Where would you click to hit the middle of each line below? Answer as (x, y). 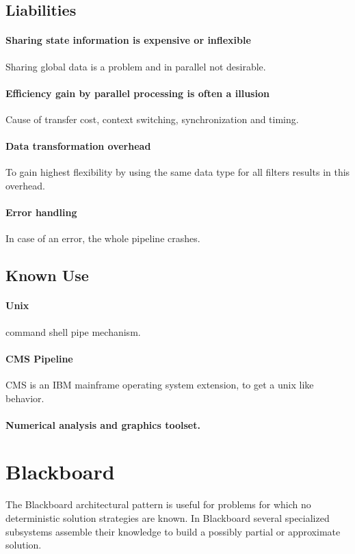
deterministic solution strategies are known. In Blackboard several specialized (168, 518)
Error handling (41, 212)
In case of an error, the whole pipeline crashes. (103, 238)
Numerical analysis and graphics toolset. (103, 424)
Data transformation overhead (78, 146)
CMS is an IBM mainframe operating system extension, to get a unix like (160, 384)
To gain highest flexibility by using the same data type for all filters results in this (178, 172)
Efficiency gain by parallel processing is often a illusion (137, 93)
